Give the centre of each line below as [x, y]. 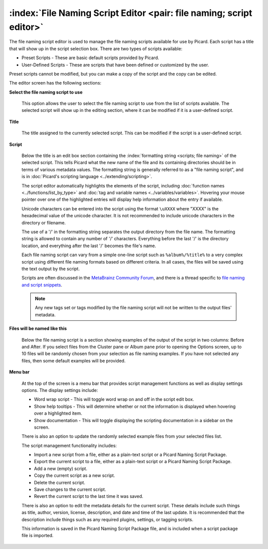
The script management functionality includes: [69, 446]
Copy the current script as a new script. [74, 475]
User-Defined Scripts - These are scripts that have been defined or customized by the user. [115, 65]
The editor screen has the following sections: [55, 83]
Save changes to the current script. [70, 489]
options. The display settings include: [60, 390]
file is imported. [38, 536]
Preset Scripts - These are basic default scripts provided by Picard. [90, 58]
